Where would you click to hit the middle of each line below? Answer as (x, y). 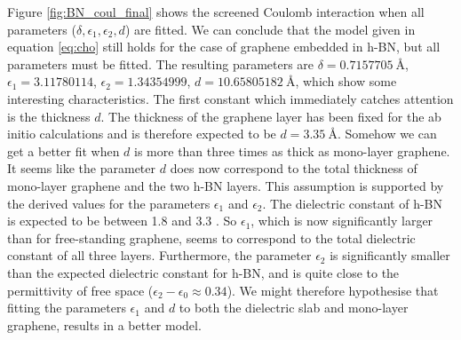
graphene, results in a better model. (104, 324)
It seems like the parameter (82, 168)
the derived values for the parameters (109, 203)
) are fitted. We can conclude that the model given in (270, 29)
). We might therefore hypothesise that (333, 290)
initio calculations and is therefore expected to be (142, 134)
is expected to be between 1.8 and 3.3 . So (122, 221)
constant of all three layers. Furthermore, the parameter (159, 255)
